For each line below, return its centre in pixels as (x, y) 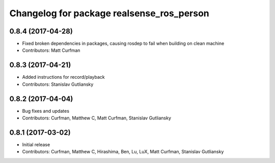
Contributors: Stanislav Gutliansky (58, 84)
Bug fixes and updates (46, 111)
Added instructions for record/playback (64, 77)
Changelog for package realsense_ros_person (109, 13)
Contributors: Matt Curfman (51, 50)
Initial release (36, 144)
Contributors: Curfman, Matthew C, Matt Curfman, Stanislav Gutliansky (97, 118)
